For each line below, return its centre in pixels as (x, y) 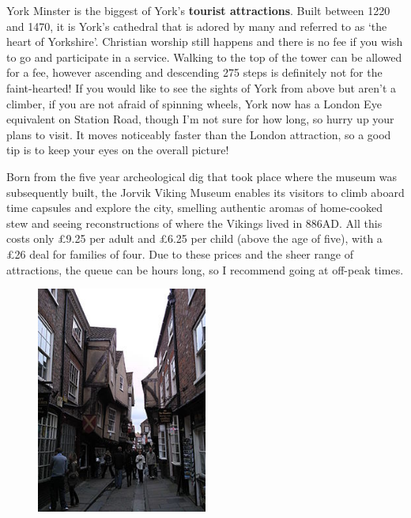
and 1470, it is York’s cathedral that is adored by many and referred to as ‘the (197, 26)
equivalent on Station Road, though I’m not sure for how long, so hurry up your (200, 119)
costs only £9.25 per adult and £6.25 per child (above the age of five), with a (194, 238)
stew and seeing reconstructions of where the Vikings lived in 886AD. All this (194, 223)
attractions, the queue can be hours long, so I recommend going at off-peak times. (205, 269)
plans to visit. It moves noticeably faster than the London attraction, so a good (199, 134)
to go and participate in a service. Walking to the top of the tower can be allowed (204, 57)
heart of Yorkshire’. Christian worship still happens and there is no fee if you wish (205, 42)
